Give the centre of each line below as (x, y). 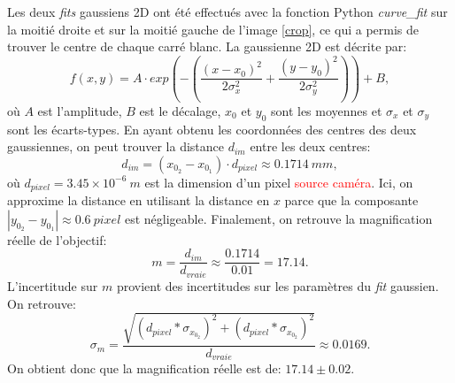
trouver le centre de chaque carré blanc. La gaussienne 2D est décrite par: (207, 46)
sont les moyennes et (326, 110)
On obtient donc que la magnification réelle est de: (144, 368)
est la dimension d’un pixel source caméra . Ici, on (279, 182)
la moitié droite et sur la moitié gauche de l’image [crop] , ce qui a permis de (213, 29)
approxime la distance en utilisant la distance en (139, 200)
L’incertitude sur (53, 285)
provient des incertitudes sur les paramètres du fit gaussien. (278, 285)
